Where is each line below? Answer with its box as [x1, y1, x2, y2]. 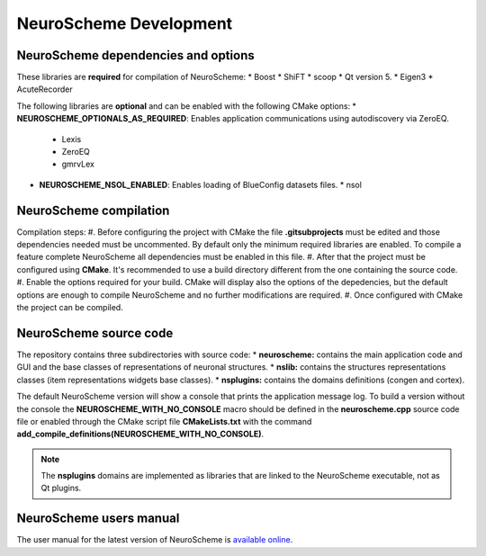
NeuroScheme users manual [16, 511, 180, 526]
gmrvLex [61, 158, 94, 170]
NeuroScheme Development [16, 13, 233, 33]
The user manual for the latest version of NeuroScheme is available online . [16, 534, 293, 545]
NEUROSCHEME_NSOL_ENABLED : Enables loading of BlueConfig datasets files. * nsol [39, 179, 362, 190]
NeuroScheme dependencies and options [16, 48, 256, 63]
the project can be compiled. [16, 302, 123, 313]
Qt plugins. [40, 482, 82, 494]
